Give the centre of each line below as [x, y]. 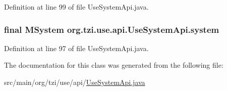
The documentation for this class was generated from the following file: [114, 65]
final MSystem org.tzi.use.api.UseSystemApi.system [112, 29]
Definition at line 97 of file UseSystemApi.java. [76, 48]
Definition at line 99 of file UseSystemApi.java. [76, 7]
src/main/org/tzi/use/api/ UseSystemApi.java [75, 82]
